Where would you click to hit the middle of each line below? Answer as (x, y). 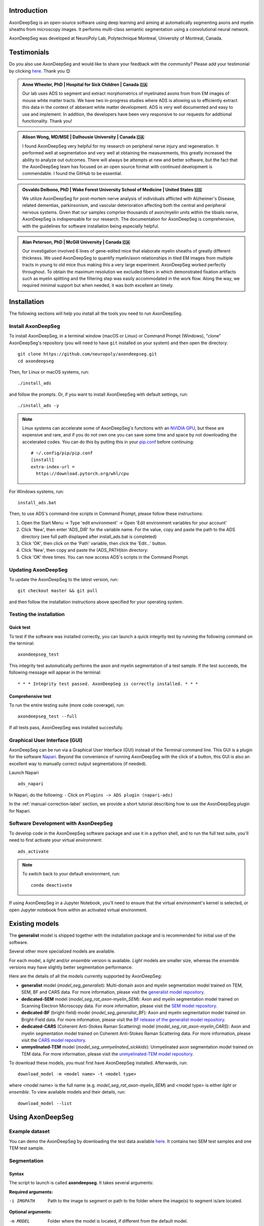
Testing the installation (37, 614)
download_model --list (45, 1103)
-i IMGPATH (22, 1201)
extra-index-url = (53, 467)
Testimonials (29, 52)
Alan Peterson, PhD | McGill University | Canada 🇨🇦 (76, 242)
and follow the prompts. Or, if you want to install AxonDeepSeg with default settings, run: (99, 394)
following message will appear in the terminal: (55, 672)
